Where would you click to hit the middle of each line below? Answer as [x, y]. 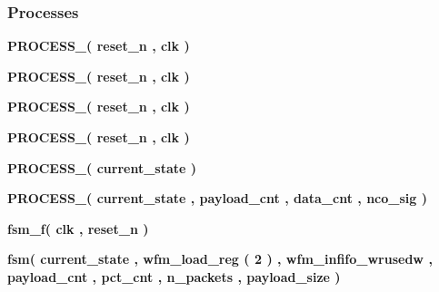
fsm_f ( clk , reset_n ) [78, 228]
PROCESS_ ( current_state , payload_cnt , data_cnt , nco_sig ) [217, 198]
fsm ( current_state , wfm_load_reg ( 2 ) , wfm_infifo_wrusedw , [220, 259]
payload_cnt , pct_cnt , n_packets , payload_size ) [174, 276]
